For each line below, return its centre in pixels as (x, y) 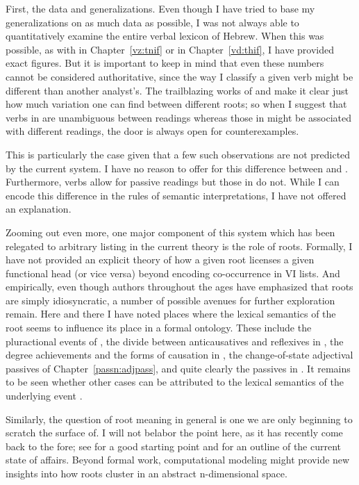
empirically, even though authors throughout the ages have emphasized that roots (179, 287)
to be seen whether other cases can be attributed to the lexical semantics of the (175, 382)
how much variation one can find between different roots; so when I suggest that (176, 104)
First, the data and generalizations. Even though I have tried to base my (160, 8)
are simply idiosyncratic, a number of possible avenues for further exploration (170, 300)
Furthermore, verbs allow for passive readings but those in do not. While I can (173, 182)
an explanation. (39, 209)
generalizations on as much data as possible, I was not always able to (152, 22)
